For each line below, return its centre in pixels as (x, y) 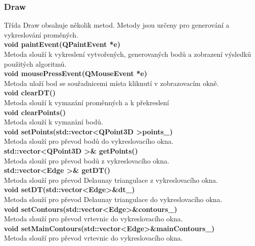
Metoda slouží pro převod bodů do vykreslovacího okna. (89, 141)
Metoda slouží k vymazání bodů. (54, 122)
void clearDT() (30, 93)
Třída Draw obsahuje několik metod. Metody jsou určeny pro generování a (117, 25)
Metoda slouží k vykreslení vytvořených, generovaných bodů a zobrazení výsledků (128, 54)
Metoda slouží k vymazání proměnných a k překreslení (86, 102)
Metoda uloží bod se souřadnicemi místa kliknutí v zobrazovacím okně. (111, 83)
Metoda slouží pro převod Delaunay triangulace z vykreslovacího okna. (111, 180)
